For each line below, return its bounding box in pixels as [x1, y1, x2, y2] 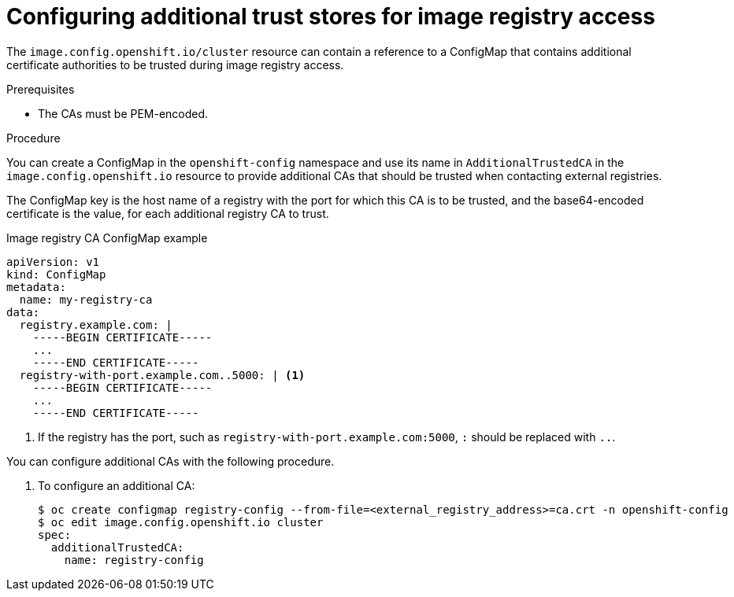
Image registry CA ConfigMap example [6, 230, 208, 245]
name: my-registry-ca [19, 293, 153, 306]
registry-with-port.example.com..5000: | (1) [19, 368, 306, 381]
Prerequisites [6, 82, 75, 96]
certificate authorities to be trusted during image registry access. [6, 57, 344, 72]
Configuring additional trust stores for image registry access [6, 3, 655, 30]
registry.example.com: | [19, 318, 172, 331]
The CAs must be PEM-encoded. [38, 106, 209, 120]
